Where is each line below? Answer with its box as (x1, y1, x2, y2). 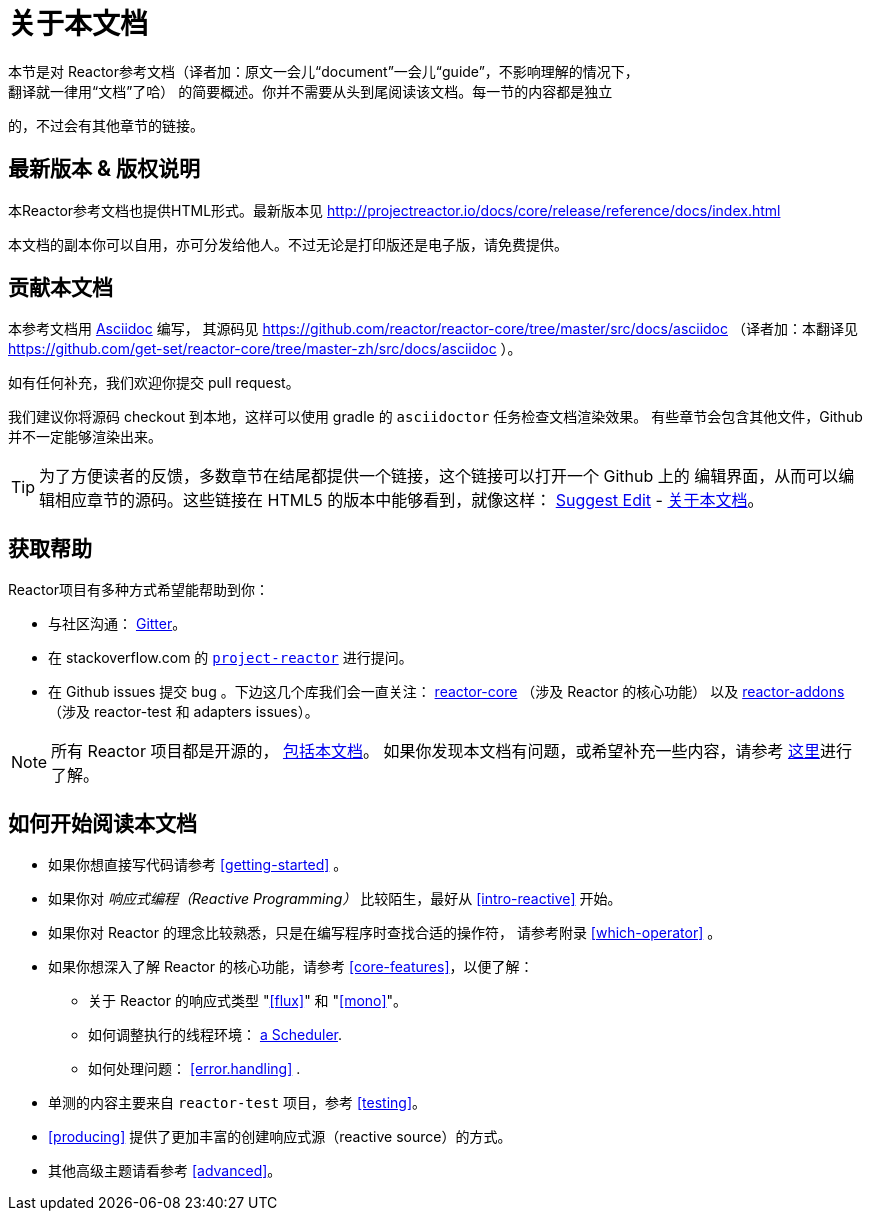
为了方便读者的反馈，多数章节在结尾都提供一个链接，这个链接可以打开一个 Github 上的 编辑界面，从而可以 (39, 466, 839, 487)
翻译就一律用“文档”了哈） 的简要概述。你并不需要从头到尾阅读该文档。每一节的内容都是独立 (8, 82, 613, 100)
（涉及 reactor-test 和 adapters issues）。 (48, 703, 319, 721)
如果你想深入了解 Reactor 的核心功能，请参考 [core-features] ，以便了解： (48, 958, 534, 976)
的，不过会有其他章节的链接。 (8, 116, 204, 134)
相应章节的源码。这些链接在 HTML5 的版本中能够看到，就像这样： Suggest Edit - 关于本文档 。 (55, 490, 764, 511)
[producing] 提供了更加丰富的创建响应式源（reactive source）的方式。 (48, 1128, 512, 1146)
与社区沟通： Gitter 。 (48, 615, 187, 633)
